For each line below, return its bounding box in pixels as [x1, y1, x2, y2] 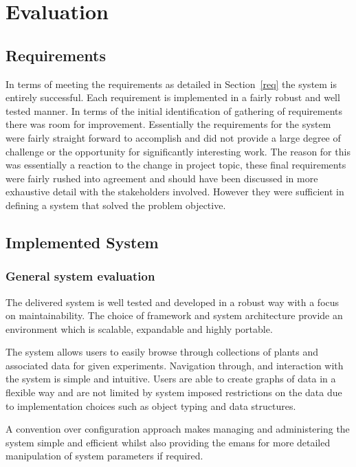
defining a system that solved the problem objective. [5, 197, 226, 212]
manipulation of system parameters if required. [5, 448, 203, 463]
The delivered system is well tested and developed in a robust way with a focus [5, 294, 340, 309]
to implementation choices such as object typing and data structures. [5, 398, 296, 413]
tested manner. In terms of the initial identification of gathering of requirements [5, 103, 343, 118]
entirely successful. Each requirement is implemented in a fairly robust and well [5, 90, 340, 105]
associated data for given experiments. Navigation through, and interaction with [5, 358, 344, 372]
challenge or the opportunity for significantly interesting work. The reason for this [5, 144, 351, 158]
